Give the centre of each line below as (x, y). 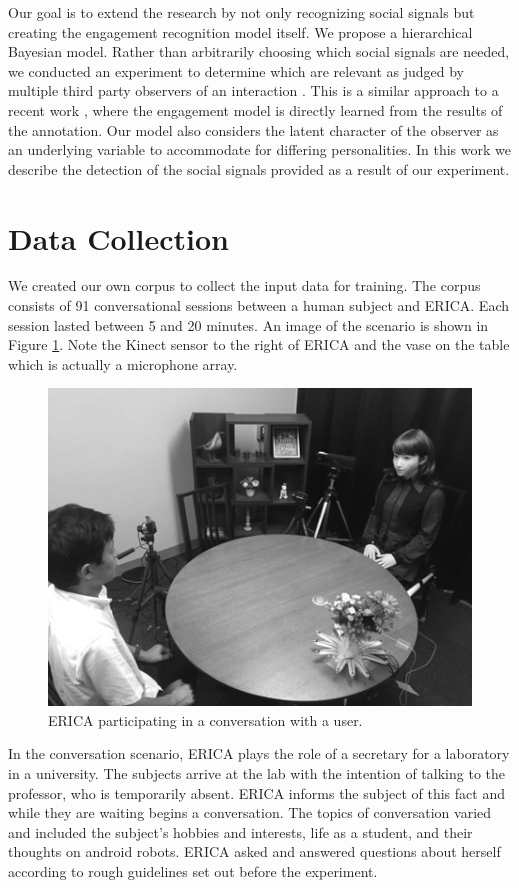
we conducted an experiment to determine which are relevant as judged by (236, 70)
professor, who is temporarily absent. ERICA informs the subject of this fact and (256, 792)
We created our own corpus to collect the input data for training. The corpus (244, 285)
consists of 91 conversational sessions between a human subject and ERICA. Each (258, 305)
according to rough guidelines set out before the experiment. (193, 870)
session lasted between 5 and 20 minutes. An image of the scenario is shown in (248, 324)
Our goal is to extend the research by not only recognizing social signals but (241, 12)
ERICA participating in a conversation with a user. (205, 719)
